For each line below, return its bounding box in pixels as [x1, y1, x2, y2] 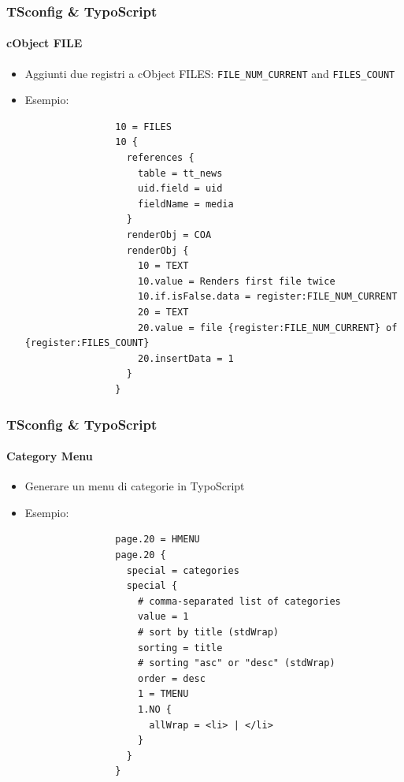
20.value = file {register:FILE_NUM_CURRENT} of [137, 322, 398, 333]
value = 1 [137, 611, 189, 623]
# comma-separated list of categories [137, 595, 341, 607]
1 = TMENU [137, 688, 189, 700]
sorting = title [137, 642, 223, 654]
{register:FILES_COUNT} [24, 337, 150, 349]
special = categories [126, 564, 239, 576]
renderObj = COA [126, 229, 212, 241]
